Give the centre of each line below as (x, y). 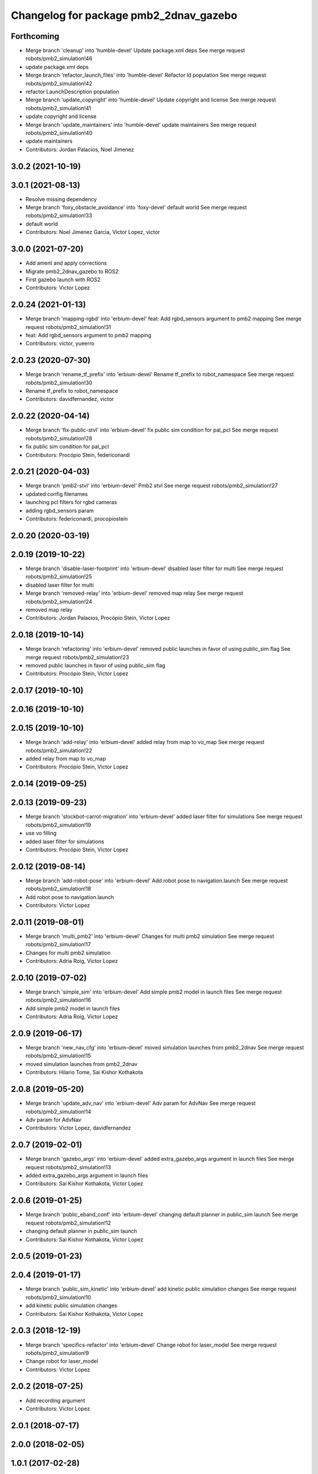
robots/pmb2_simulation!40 (59, 133)
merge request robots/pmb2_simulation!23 (77, 657)
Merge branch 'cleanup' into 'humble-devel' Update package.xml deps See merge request (135, 51)
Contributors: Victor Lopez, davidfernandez (78, 1128)
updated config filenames (57, 494)
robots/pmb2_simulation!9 (57, 1353)
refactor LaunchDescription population (72, 92)
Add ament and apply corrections (66, 263)
